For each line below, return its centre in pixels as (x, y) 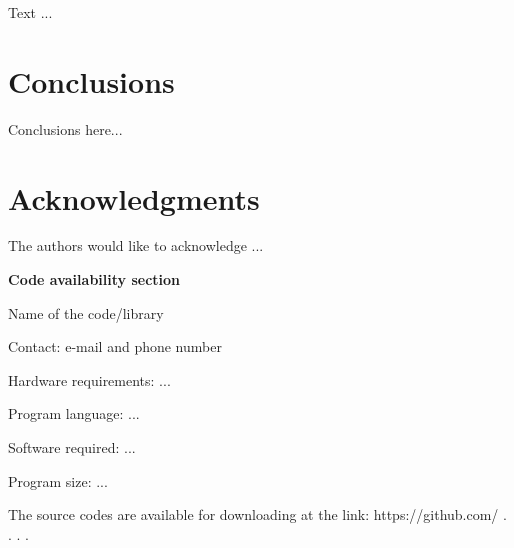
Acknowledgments (134, 197)
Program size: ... (58, 480)
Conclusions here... (65, 128)
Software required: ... (72, 447)
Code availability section (94, 279)
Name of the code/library (86, 312)
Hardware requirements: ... (89, 379)
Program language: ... (74, 413)
